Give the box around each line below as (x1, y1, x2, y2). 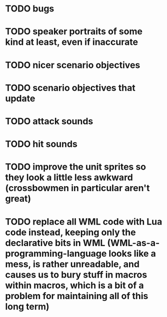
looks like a (108, 248, 156, 259)
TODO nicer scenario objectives (5, 59, 140, 70)
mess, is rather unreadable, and (5, 258, 140, 270)
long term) (5, 301, 49, 312)
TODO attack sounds (5, 115, 93, 127)
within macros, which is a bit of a (5, 280, 144, 291)
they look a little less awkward (5, 172, 133, 183)
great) (5, 193, 31, 205)
